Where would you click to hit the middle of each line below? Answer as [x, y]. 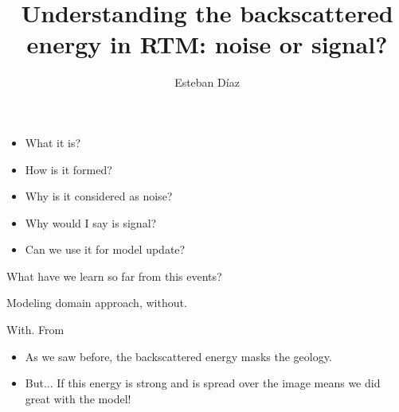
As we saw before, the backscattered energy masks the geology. [178, 356]
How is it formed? [68, 169]
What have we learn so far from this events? [114, 276]
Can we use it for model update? [105, 249]
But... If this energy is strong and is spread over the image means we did [203, 383]
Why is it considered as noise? [99, 196]
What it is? [53, 142]
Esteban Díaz [207, 82]
